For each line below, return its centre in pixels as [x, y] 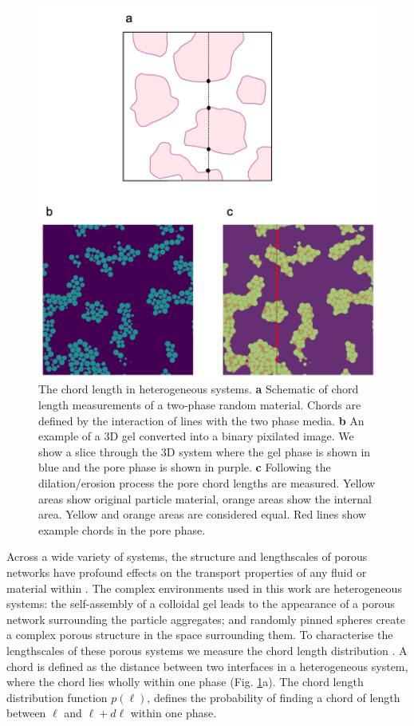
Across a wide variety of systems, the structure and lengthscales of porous [187, 556]
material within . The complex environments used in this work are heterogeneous [204, 588]
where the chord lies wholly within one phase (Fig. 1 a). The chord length [185, 682]
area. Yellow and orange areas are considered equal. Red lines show [202, 514]
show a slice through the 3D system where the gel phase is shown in [205, 451]
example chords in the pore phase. [122, 529]
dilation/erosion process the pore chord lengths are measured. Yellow [207, 483]
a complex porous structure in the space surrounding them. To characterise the [200, 635]
